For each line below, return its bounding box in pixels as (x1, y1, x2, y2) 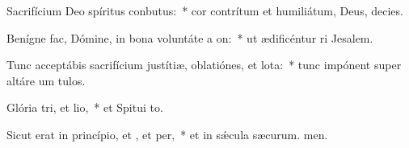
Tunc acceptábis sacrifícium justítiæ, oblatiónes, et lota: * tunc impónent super (6, 56, 402, 73)
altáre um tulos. (6, 72, 86, 88)
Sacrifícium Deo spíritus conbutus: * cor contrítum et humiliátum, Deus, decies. (6, 2, 403, 18)
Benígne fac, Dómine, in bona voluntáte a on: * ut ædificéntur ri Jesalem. (6, 29, 373, 46)
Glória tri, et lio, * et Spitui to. (6, 99, 163, 116)
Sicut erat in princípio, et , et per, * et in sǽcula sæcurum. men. (6, 125, 328, 142)
